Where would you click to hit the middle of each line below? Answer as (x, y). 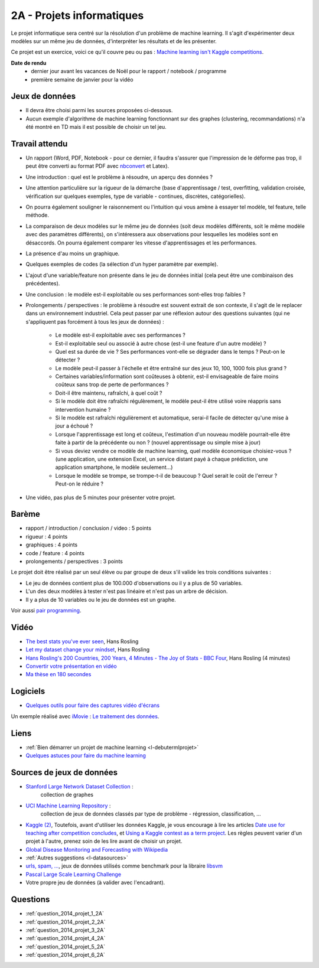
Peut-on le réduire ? (79, 484)
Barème (26, 514)
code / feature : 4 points (55, 553)
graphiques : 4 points (52, 545)
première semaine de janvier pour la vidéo (82, 79)
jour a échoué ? (74, 426)
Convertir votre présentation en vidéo (71, 666)
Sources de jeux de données (64, 772)
